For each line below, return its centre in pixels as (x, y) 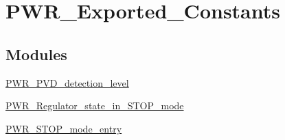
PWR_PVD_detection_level (67, 82)
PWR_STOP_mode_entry (64, 128)
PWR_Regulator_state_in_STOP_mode (95, 106)
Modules (36, 54)
